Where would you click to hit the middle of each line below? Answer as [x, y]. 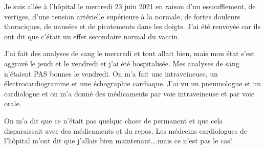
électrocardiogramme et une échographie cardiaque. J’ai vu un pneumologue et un [133, 83]
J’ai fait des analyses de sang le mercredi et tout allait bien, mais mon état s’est [129, 53]
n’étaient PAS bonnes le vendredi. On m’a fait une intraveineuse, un [111, 73]
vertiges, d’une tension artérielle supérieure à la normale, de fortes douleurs [122, 16]
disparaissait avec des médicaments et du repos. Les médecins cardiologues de [126, 130]
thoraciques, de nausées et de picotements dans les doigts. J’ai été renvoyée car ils [132, 26]
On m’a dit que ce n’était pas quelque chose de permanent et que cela [114, 120]
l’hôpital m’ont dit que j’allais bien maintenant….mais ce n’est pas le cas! [118, 141]
